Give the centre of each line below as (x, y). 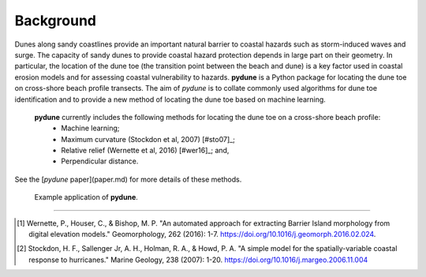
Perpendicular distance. (100, 161)
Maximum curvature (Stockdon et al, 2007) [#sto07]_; (148, 139)
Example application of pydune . (86, 197)
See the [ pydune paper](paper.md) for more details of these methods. (128, 179)
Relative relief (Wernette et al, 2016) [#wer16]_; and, (145, 151)
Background (55, 21)
